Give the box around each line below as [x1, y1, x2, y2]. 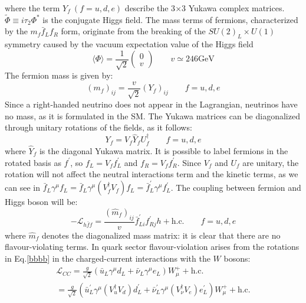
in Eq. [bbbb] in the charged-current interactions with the [5, 252, 210, 265]
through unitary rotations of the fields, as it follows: [5, 121, 192, 133]
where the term [5, 2, 60, 14]
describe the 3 [124, 2, 176, 14]
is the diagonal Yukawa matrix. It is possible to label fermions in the [39, 144, 288, 157]
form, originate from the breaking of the [61, 25, 206, 37]
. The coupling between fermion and [170, 181, 301, 193]
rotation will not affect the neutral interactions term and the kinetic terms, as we [5, 168, 298, 180]
